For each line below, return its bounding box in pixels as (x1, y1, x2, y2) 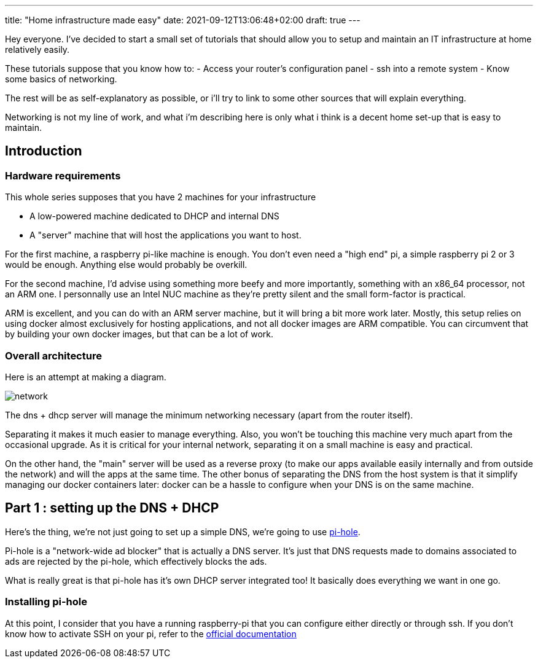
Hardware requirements (5, 169, 121, 182)
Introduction (5, 143, 82, 159)
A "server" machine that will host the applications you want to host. (29, 230, 302, 241)
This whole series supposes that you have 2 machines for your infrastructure (5, 192, 316, 203)
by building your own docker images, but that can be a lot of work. (5, 329, 274, 340)
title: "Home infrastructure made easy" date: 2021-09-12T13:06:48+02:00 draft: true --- (5, 15, 361, 25)
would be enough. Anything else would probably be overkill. (5, 259, 248, 270)
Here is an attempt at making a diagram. (5, 371, 166, 382)
